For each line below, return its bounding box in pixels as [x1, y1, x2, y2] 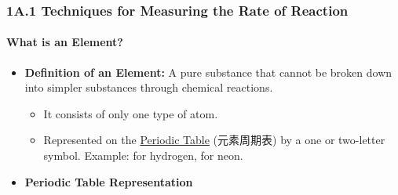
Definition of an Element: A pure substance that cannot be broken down [24, 63, 393, 80]
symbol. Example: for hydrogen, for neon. [43, 147, 243, 164]
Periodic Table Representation [24, 173, 193, 190]
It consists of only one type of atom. [43, 105, 218, 121]
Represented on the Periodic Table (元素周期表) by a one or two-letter [43, 132, 385, 148]
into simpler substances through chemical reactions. [24, 79, 273, 96]
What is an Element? [6, 34, 123, 50]
